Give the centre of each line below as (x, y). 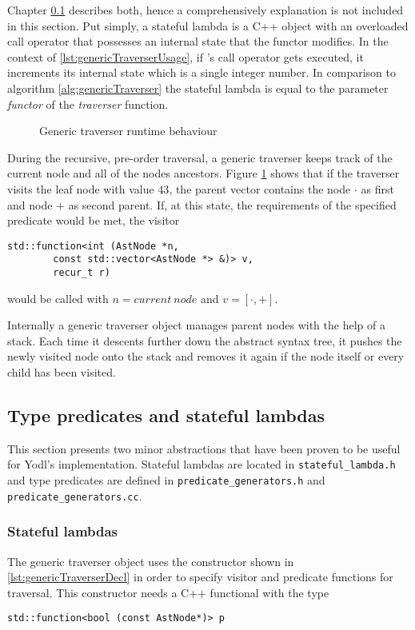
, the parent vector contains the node (260, 188)
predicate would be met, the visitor (94, 220)
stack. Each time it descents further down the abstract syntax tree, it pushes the (205, 340)
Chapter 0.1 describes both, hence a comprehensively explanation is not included (206, 10)
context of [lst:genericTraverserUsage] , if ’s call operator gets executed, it (186, 56)
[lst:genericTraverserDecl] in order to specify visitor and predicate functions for (200, 577)
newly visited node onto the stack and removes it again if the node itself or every (206, 356)
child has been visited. (62, 372)
